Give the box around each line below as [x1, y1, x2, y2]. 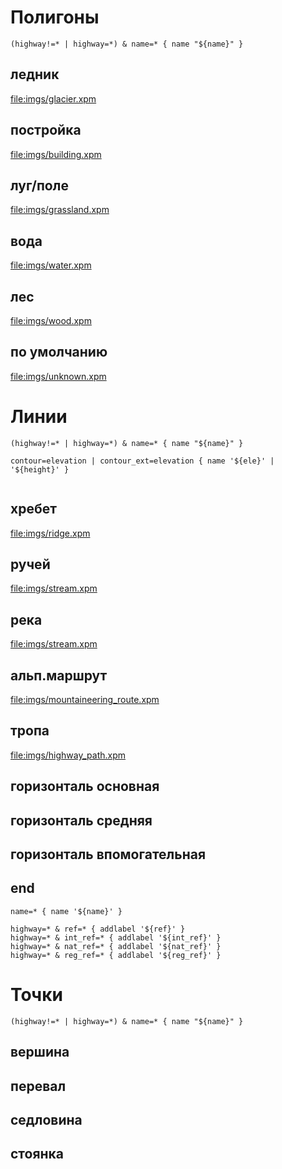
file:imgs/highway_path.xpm [10, 749, 127, 761]
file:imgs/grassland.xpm [10, 204, 110, 216]
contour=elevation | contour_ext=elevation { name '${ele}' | [10, 456, 275, 466]
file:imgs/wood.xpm [10, 315, 92, 326]
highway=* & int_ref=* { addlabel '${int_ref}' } [10, 932, 222, 943]
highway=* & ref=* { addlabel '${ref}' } [10, 924, 186, 934]
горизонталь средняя [10, 812, 153, 829]
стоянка [10, 1146, 65, 1163]
